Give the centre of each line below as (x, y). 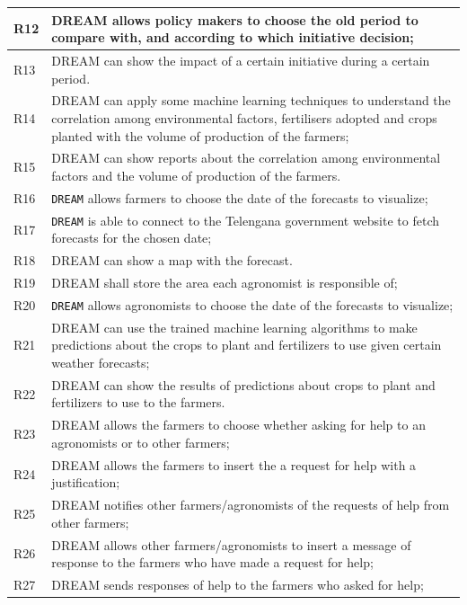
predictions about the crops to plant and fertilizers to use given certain (247, 345)
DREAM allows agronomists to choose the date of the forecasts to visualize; (252, 304)
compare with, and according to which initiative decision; (233, 37)
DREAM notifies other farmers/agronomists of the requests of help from (251, 505)
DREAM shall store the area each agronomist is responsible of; (225, 283)
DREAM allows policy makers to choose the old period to (235, 19)
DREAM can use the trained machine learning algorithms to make (234, 327)
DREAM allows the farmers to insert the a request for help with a (234, 464)
